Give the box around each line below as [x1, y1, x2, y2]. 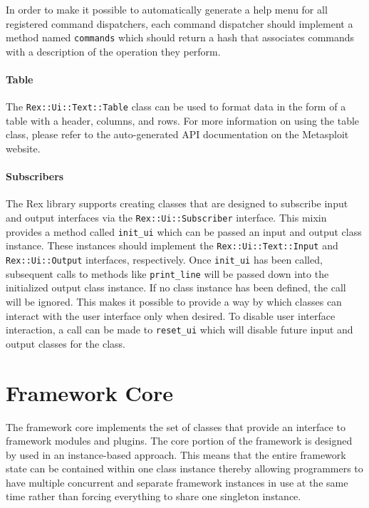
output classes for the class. [6, 336, 126, 351]
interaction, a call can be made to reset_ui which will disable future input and [6, 322, 353, 337]
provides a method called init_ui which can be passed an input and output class [6, 224, 362, 239]
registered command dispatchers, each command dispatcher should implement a [6, 16, 353, 31]
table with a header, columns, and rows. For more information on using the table [6, 113, 360, 128]
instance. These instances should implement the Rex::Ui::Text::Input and [6, 238, 338, 253]
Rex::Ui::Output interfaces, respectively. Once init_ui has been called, [6, 252, 323, 267]
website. [6, 141, 41, 156]
